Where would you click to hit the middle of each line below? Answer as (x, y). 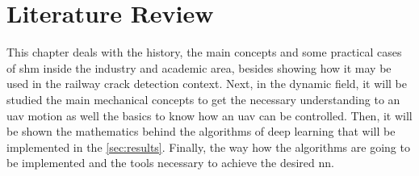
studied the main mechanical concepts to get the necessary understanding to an (203, 99)
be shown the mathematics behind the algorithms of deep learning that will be (201, 131)
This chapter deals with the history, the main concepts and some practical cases (204, 52)
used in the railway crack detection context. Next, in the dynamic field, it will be (207, 84)
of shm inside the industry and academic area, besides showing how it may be (199, 67)
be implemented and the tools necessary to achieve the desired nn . (170, 163)
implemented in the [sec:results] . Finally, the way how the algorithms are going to (208, 147)
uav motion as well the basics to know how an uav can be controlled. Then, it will (209, 115)
